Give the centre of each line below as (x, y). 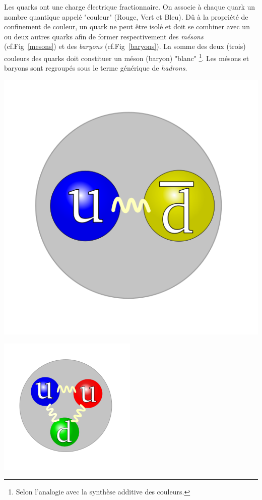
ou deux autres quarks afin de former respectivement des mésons (104, 36)
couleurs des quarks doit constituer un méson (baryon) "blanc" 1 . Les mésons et (127, 57)
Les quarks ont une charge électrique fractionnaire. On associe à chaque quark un (130, 7)
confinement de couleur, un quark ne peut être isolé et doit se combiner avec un (127, 26)
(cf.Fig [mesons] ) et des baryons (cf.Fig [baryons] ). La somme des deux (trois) (125, 46)
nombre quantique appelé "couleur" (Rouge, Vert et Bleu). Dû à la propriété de (126, 16)
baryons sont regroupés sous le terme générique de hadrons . (96, 68)
